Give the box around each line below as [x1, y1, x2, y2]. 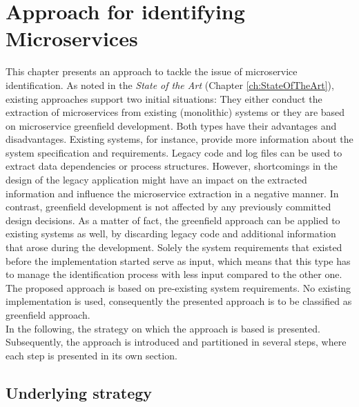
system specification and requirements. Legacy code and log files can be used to [6, 145, 342, 159]
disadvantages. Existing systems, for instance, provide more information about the [6, 132, 353, 146]
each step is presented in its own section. [6, 348, 177, 362]
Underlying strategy [6, 381, 153, 403]
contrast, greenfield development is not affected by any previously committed [6, 199, 331, 214]
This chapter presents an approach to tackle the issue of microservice [6, 64, 298, 79]
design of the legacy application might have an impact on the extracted [6, 172, 307, 187]
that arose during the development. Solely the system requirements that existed [6, 240, 342, 255]
